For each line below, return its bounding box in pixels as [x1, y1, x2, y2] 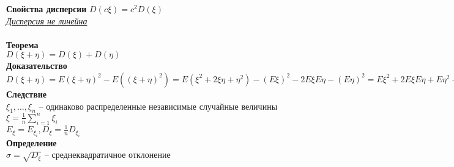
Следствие [6, 87, 47, 100]
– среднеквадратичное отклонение [44, 148, 171, 161]
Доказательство [6, 59, 67, 72]
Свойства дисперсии [6, 2, 87, 15]
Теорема [6, 38, 39, 51]
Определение [6, 136, 57, 149]
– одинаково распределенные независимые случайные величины [39, 99, 278, 112]
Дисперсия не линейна [6, 14, 87, 27]
